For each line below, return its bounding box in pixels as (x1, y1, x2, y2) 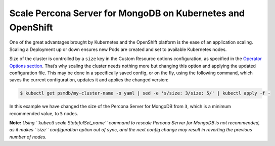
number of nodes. (9, 134, 47, 140)
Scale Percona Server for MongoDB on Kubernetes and (9, 8, 245, 19)
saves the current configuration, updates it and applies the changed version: (9, 77, 169, 83)
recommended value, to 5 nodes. (9, 110, 78, 116)
